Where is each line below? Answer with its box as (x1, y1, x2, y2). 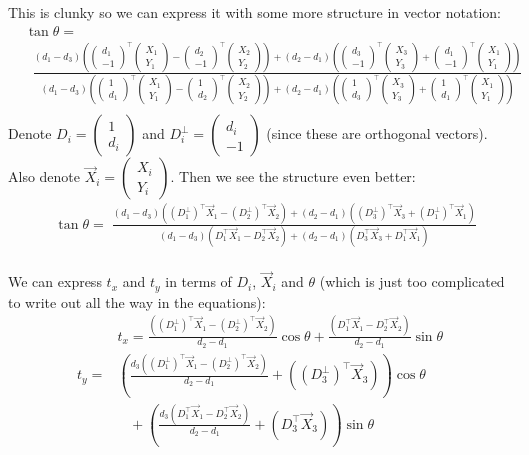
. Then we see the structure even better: (170, 166, 416, 187)
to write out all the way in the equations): (8, 291, 266, 312)
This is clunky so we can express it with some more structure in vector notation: (8, 2, 502, 22)
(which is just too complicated (319, 271, 505, 292)
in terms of (165, 271, 232, 292)
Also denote (8, 166, 81, 187)
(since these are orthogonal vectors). (266, 123, 488, 144)
